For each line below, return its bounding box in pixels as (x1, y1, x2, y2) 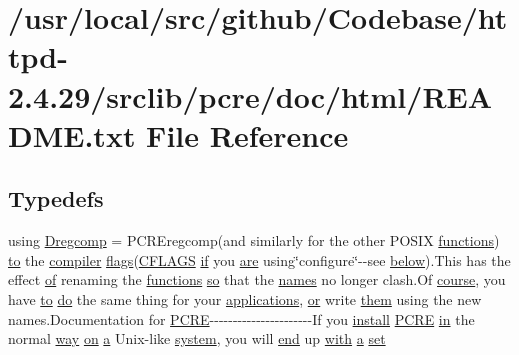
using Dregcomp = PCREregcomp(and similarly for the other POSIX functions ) (8, 230, 500, 251)
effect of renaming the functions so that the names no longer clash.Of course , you (8, 269, 506, 290)
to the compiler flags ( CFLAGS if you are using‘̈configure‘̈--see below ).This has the (8, 249, 511, 270)
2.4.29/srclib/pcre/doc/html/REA (8, 75, 493, 116)
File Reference (146, 114, 349, 155)
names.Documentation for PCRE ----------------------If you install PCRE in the (8, 308, 475, 329)
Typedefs (8, 183, 104, 214)
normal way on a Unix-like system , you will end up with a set (8, 328, 386, 349)
